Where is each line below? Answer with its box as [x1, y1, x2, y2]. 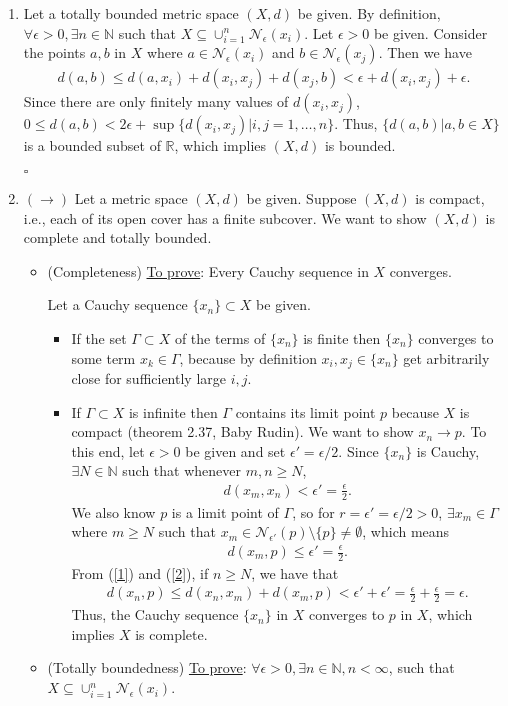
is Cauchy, [416, 440, 480, 461]
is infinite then [128, 401, 218, 422]
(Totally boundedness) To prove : [47, 657, 247, 678]
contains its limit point [235, 401, 376, 422]
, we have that [251, 562, 339, 583]
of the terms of [174, 327, 266, 348]
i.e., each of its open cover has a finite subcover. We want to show [23, 207, 427, 228]
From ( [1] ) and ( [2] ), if [71, 562, 209, 583]
